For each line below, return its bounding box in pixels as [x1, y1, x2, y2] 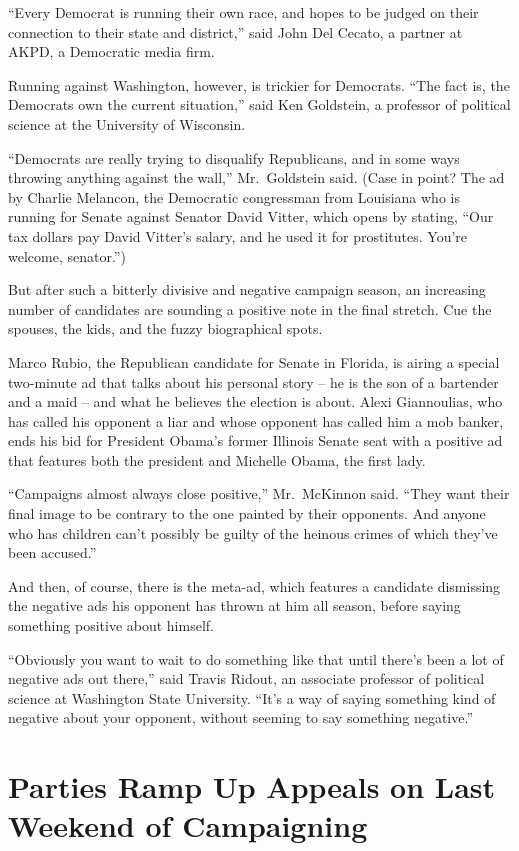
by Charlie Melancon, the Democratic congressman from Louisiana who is [8, 186, 460, 207]
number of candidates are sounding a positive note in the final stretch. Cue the [8, 298, 492, 319]
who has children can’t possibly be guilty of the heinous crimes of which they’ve [8, 522, 498, 543]
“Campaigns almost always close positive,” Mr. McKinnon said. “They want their [8, 483, 510, 504]
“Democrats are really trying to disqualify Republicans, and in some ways [8, 147, 460, 168]
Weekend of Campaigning [8, 805, 368, 846]
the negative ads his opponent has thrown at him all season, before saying [8, 595, 461, 616]
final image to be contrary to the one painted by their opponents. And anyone [8, 503, 486, 524]
